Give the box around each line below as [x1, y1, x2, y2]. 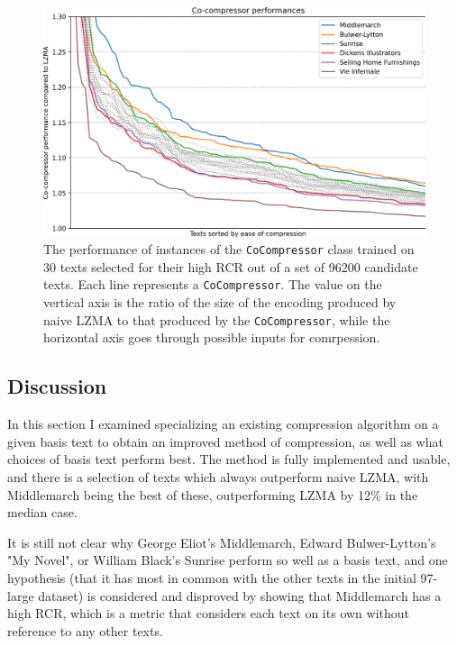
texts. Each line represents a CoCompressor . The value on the [43, 275, 382, 294]
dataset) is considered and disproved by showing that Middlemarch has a [38, 586, 442, 605]
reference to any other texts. [7, 621, 163, 640]
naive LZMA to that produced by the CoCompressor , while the [43, 310, 390, 329]
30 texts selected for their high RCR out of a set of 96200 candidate [43, 257, 418, 276]
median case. [7, 503, 78, 522]
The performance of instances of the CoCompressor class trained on [43, 240, 415, 259]
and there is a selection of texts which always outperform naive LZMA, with [7, 467, 429, 486]
